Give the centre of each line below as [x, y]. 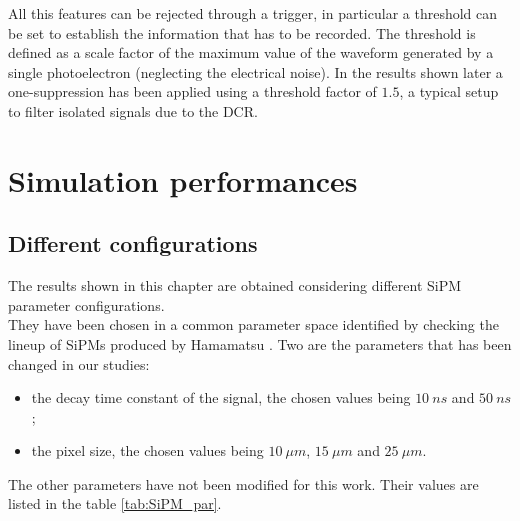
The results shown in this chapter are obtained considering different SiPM [235, 285]
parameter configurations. [86, 304]
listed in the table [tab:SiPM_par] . [115, 503]
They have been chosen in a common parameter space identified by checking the [253, 324]
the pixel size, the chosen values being [147, 450]
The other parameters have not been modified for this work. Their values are [243, 483]
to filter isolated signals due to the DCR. [133, 110]
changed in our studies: [79, 363]
